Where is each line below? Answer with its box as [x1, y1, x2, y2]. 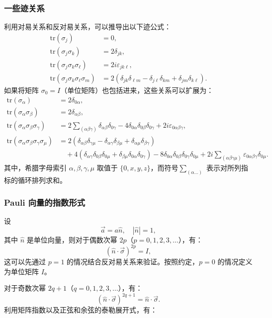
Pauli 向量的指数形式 [4, 196, 86, 208]
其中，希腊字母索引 [4, 162, 67, 173]
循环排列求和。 [17, 175, 67, 185]
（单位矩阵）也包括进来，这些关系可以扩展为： [60, 84, 214, 95]
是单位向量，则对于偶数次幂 [26, 234, 117, 244]
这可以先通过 [4, 256, 46, 266]
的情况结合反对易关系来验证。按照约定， [67, 256, 199, 266]
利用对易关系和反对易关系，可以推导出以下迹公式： [4, 21, 171, 32]
